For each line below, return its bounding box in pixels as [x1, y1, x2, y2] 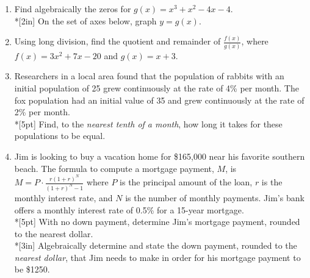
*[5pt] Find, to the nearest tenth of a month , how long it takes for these [14, 117, 283, 130]
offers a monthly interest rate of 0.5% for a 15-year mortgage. [14, 203, 244, 216]
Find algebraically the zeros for [14, 2, 131, 15]
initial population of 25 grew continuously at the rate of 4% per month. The [14, 82, 299, 94]
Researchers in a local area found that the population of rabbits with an [14, 69, 284, 82]
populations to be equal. [14, 129, 106, 142]
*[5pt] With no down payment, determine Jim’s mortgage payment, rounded [14, 215, 300, 228]
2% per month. [14, 105, 70, 118]
